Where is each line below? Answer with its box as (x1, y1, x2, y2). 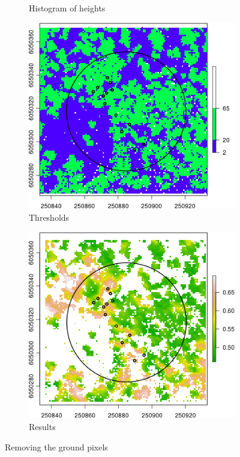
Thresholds (29, 211, 70, 224)
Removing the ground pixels (5, 440, 108, 453)
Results (29, 420, 56, 433)
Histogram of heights (29, 2, 106, 14)
